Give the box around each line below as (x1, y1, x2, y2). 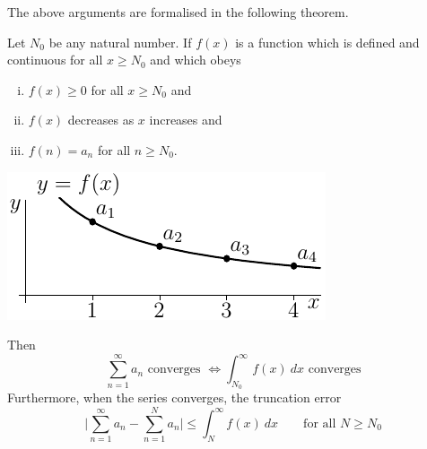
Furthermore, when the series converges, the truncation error (7, 388, 342, 407)
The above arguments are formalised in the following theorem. (7, 3, 349, 21)
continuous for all (7, 50, 103, 69)
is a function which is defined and (235, 32, 420, 51)
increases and (149, 110, 222, 129)
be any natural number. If (48, 32, 192, 51)
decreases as (67, 110, 135, 129)
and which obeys (150, 50, 241, 69)
